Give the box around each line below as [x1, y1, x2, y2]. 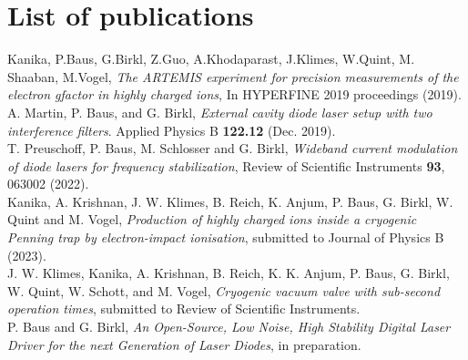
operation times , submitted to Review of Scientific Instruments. [7, 299, 361, 318]
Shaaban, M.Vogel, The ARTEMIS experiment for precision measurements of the [7, 67, 459, 86]
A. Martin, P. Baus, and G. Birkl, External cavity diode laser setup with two [7, 102, 432, 121]
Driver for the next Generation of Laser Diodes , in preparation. [7, 334, 361, 354]
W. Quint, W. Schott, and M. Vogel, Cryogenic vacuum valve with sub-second [7, 281, 441, 300]
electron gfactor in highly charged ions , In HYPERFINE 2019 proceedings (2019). [7, 85, 462, 104]
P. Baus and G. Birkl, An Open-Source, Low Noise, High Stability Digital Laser [7, 317, 451, 336]
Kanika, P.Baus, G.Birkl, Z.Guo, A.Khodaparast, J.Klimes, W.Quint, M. [7, 49, 415, 68]
